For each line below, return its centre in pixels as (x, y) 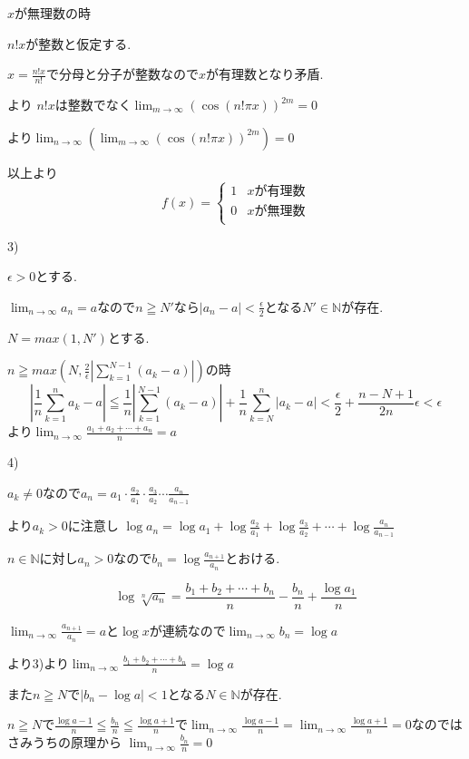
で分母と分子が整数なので (122, 74)
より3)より (38, 662)
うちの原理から (77, 742)
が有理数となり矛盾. (264, 74)
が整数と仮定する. (78, 43)
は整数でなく (93, 105)
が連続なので (187, 630)
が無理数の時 (53, 13)
